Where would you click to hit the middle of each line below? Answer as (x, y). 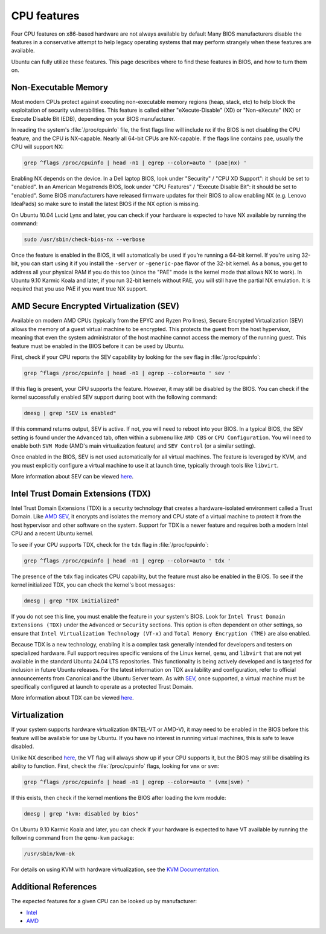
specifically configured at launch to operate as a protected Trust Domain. (102, 687)
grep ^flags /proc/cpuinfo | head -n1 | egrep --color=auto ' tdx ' (127, 561)
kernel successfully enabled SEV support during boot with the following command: (114, 397)
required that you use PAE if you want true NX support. (79, 289)
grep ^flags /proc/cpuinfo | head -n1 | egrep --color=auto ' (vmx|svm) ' (137, 782)
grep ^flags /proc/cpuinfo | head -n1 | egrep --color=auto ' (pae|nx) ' (135, 163)
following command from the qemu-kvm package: (73, 838)
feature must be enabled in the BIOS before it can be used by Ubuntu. (98, 346)
